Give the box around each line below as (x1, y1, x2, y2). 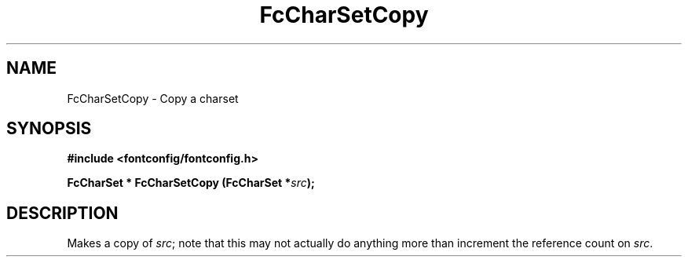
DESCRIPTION (6, 203, 119, 223)
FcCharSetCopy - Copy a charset (67, 91, 239, 105)
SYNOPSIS (6, 119, 92, 139)
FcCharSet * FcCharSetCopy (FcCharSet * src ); (67, 176, 315, 190)
